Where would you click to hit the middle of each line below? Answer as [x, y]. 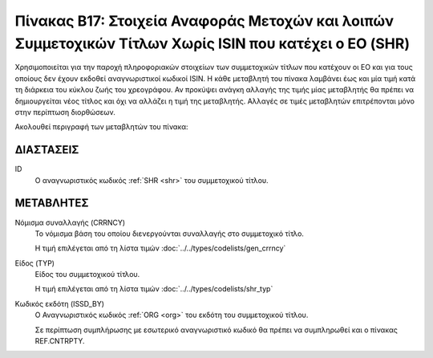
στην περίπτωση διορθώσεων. [65, 112]
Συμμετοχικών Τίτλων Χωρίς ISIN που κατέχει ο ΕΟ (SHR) [212, 43]
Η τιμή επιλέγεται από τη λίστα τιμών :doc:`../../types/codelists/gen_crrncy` [160, 248]
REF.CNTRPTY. [60, 341]
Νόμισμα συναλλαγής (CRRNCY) [70, 222]
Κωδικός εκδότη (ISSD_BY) [59, 303]
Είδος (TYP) [35, 263]
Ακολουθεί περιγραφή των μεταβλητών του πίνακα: [101, 127]
